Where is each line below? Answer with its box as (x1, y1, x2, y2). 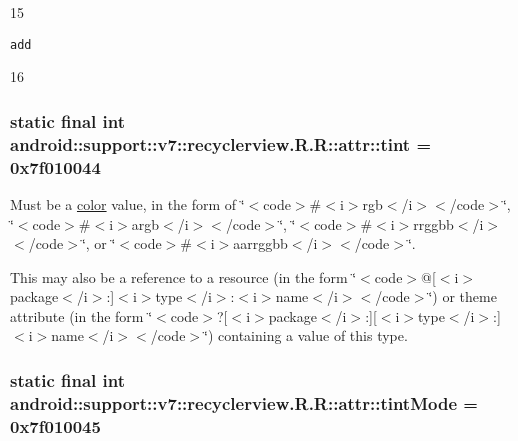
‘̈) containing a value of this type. (204, 325, 408, 346)
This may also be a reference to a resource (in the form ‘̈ (10, 266, 357, 287)
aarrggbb (233, 233, 288, 254)
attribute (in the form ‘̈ (10, 305, 153, 326)
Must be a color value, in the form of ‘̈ (10, 193, 245, 214)
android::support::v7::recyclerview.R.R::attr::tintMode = (10, 390, 478, 415)
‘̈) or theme (428, 286, 497, 307)
